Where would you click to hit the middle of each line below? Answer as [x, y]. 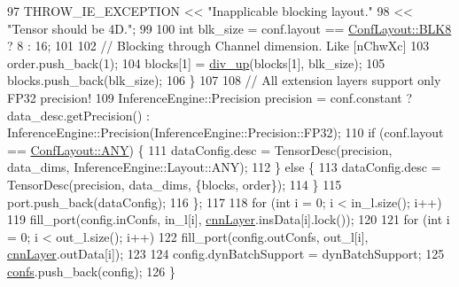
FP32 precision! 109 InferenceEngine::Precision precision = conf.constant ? [210, 97]
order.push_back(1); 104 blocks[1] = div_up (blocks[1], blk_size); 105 [196, 62]
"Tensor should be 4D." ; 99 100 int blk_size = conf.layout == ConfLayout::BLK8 [229, 28]
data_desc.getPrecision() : [78, 115]
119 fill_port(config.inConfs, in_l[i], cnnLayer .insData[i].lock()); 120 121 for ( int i [229, 219]
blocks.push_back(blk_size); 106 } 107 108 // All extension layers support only [224, 80]
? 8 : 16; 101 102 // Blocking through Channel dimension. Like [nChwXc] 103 [218, 46]
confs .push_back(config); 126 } [91, 271]
